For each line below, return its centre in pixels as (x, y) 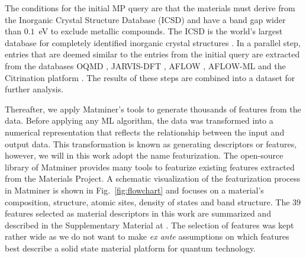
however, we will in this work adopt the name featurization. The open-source (144, 155)
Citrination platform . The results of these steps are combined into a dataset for (150, 77)
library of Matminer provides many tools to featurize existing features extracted (150, 167)
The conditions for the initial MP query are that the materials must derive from (150, 8)
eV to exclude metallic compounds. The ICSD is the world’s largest (161, 31)
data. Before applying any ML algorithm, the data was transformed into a (139, 120)
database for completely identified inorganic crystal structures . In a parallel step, (153, 42)
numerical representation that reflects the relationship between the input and (145, 132)
